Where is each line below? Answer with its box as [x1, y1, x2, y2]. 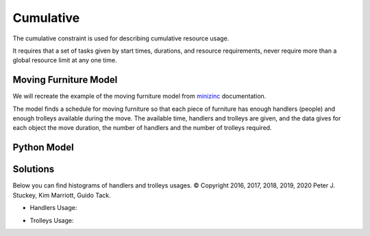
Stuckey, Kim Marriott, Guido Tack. [12, 191, 111, 199]
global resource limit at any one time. [12, 56, 117, 64]
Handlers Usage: [29, 204, 77, 212]
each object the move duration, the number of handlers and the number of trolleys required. [12, 124, 272, 132]
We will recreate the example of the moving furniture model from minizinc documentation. [12, 92, 267, 101]
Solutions [12, 163, 55, 175]
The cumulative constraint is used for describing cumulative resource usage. [12, 34, 230, 42]
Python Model [12, 142, 75, 153]
